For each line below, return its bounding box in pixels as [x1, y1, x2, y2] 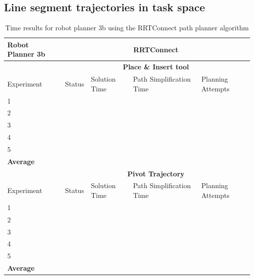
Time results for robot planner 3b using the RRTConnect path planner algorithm [5, 22, 249, 33]
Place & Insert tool [123, 62, 189, 72]
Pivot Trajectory [127, 168, 185, 178]
